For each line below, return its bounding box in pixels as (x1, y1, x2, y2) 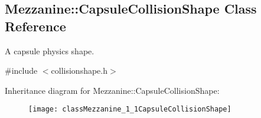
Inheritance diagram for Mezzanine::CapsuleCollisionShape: (5, 84, 220, 96)
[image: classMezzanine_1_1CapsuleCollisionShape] (28, 105, 231, 114)
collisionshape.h (51, 64, 108, 77)
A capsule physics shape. (5, 44, 94, 57)
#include (5, 64, 38, 77)
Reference (5, 17, 66, 35)
